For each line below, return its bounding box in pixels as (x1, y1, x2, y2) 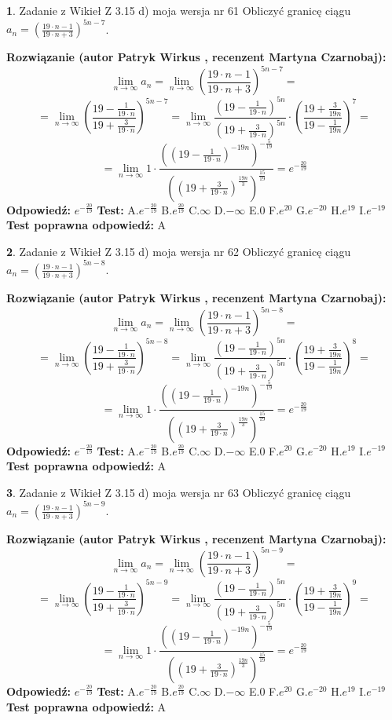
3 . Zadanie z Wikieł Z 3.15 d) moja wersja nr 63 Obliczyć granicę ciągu (6, 484, 351, 500)
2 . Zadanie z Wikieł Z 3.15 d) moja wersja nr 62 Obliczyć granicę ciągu (6, 243, 351, 259)
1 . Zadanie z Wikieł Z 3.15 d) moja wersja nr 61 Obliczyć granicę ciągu (6, 2, 351, 18)
